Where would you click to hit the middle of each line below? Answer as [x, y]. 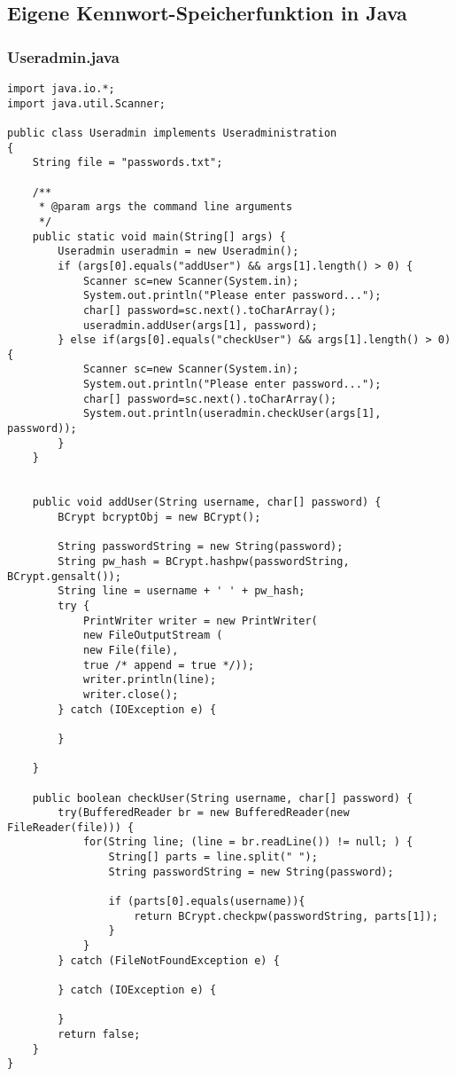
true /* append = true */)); [169, 665]
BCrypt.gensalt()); [64, 576]
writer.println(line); [150, 680]
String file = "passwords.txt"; [128, 163]
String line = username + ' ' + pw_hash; [182, 591]
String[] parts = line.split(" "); [213, 857]
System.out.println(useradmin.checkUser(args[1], [232, 414]
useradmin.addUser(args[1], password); [200, 325]
